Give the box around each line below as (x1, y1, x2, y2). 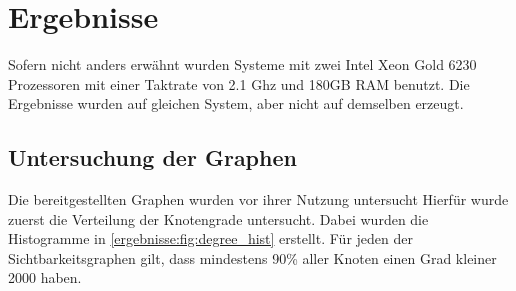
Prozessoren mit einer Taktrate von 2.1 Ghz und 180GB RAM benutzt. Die (8, 73, 470, 94)
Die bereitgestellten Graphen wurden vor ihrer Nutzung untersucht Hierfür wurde (8, 189, 509, 210)
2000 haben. (8, 267, 82, 288)
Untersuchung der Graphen (8, 142, 297, 173)
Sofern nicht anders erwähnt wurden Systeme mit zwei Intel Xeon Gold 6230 (8, 54, 477, 75)
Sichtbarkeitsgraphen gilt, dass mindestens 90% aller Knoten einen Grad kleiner (8, 247, 497, 268)
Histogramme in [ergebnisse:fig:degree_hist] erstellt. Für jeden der (8, 228, 413, 249)
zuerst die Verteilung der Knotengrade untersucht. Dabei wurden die (8, 208, 429, 229)
